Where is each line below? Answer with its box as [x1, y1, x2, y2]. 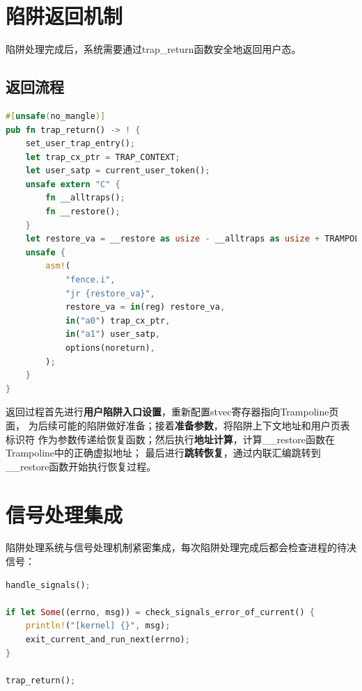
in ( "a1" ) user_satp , [65, 329, 160, 340]
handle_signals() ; [6, 580, 90, 590]
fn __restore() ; [45, 207, 120, 217]
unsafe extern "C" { [25, 179, 120, 189]
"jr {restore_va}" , [65, 288, 155, 299]
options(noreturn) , [65, 343, 155, 354]
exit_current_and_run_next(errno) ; [25, 635, 190, 645]
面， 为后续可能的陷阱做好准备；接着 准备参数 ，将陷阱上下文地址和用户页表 [6, 418, 350, 432]
